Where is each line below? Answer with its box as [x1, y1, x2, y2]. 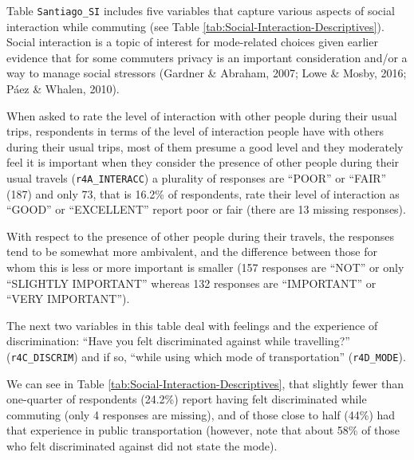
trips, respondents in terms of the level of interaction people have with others [6, 123, 384, 140]
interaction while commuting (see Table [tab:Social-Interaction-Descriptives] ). [6, 18, 384, 34]
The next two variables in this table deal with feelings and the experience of [6, 316, 378, 333]
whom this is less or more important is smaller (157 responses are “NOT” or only [6, 259, 404, 276]
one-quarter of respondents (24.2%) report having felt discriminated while [6, 391, 367, 407]
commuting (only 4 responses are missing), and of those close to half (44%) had [6, 406, 396, 423]
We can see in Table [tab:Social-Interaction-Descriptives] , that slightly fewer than [6, 375, 404, 391]
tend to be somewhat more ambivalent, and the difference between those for [6, 243, 377, 260]
